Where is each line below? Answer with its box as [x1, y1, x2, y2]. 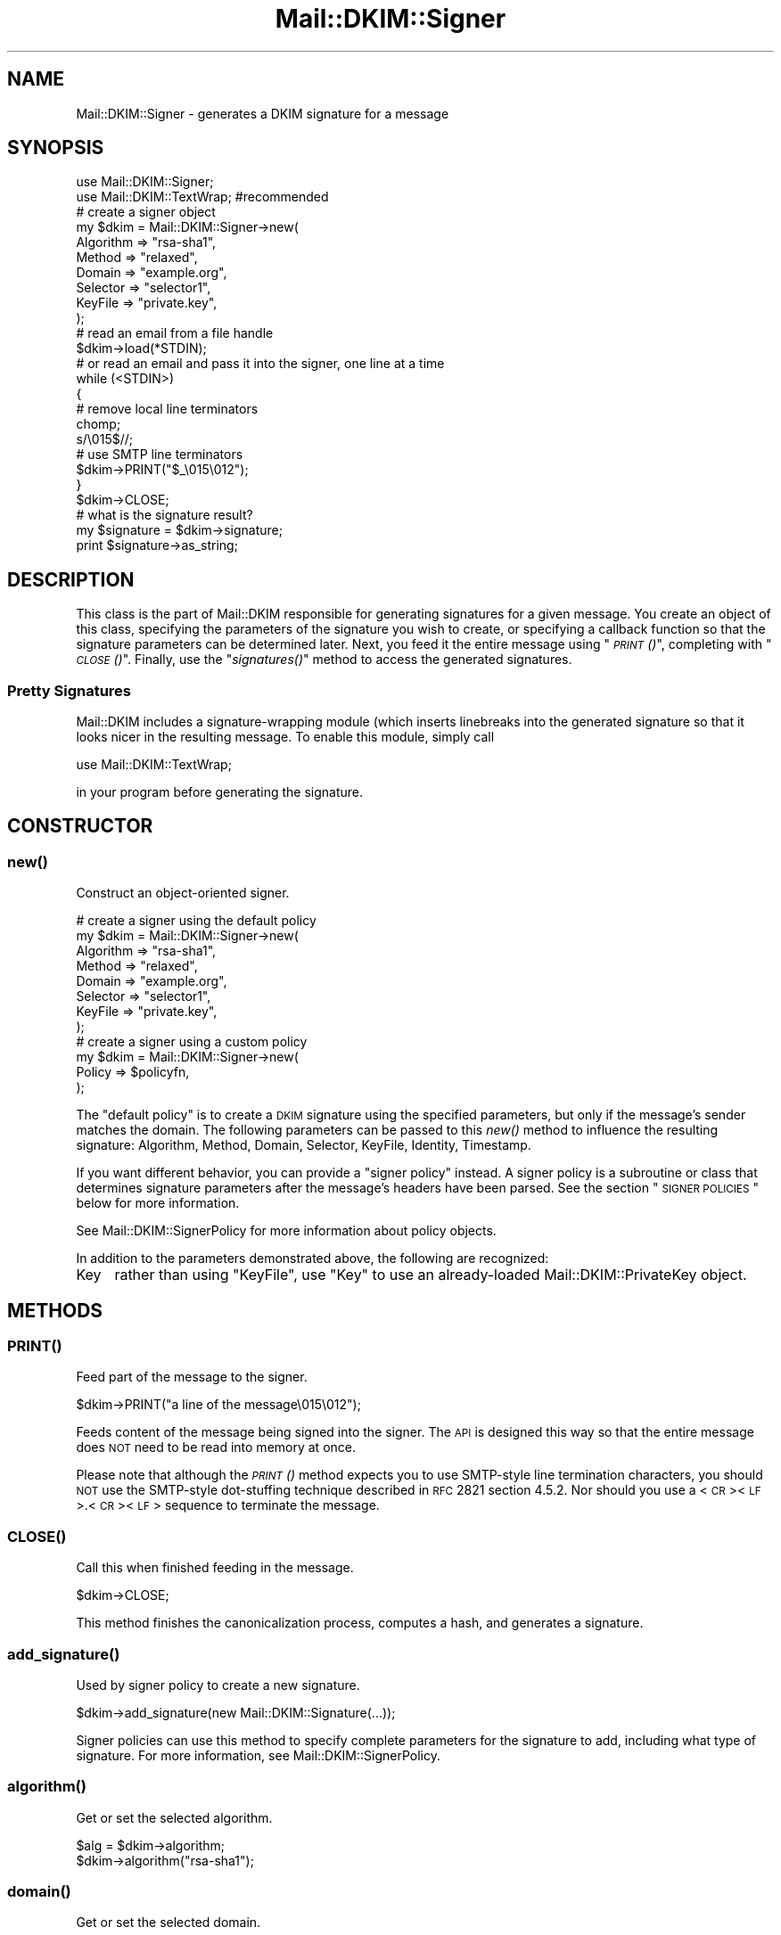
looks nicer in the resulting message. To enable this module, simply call [76, 729, 495, 745]
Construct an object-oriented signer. [76, 885, 290, 901]
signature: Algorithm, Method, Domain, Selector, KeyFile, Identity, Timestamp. [76, 1137, 531, 1153]
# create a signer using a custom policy [76, 1034, 308, 1050]
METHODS [7, 1299, 103, 1322]
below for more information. [76, 1195, 240, 1211]
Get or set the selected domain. [76, 1915, 261, 1931]
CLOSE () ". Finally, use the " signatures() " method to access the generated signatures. [76, 652, 572, 668]
